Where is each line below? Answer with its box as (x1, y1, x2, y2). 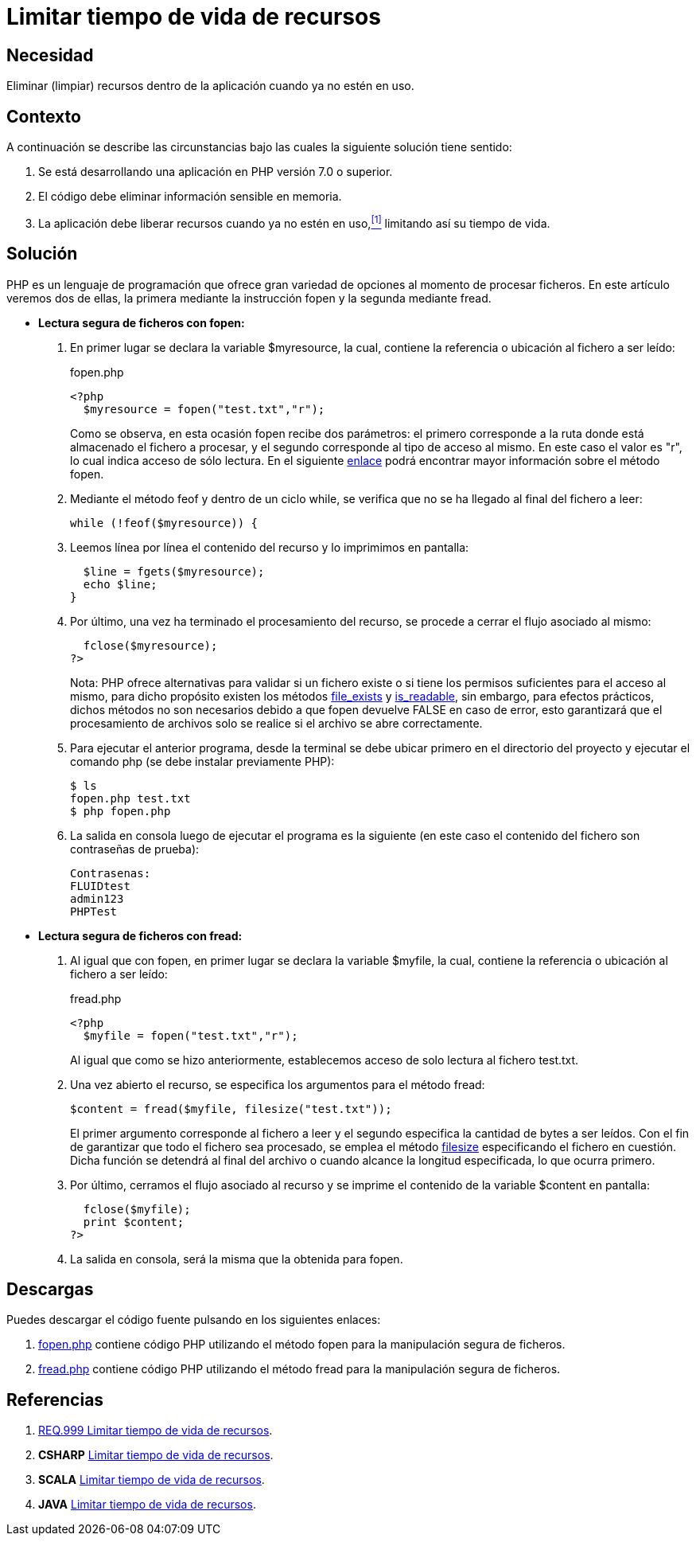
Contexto (6, 106, 81, 127)
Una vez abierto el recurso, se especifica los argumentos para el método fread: (70, 1077, 485, 1091)
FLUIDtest (70, 879, 130, 892)
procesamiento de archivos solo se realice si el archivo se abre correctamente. (70, 716, 483, 730)
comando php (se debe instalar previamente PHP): (70, 754, 335, 768)
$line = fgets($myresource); (83, 564, 265, 578)
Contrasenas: (70, 866, 151, 880)
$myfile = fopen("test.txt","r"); (83, 1029, 298, 1042)
